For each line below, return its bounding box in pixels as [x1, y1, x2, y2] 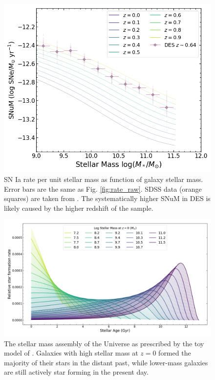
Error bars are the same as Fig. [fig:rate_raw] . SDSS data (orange [4, 183, 202, 194]
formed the [158, 348, 191, 358]
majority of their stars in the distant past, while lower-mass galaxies [4, 357, 208, 367]
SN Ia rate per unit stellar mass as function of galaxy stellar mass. [4, 174, 203, 184]
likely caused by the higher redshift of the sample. [4, 202, 153, 213]
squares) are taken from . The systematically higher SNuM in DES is [4, 193, 211, 203]
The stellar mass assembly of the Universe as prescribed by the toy [4, 338, 204, 348]
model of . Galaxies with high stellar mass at [4, 348, 138, 358]
